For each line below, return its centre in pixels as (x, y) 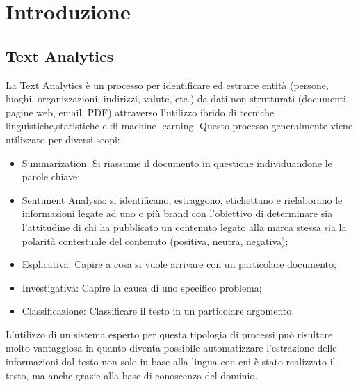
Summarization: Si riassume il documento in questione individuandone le (177, 163)
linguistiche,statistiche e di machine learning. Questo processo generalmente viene (179, 126)
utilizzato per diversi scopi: (63, 139)
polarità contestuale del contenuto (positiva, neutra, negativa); (155, 240)
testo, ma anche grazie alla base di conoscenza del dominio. (132, 375)
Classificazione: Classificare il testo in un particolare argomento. (158, 311)
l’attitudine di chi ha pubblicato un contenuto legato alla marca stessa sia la (184, 227)
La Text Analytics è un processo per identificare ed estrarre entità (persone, (167, 85)
